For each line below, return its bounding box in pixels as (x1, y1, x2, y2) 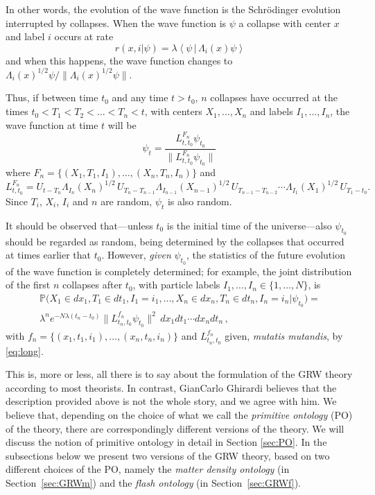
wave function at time (6, 117, 98, 132)
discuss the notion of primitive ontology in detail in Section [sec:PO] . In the (6, 435, 327, 449)
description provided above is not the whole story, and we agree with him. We (6, 394, 337, 408)
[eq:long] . (6, 343, 44, 358)
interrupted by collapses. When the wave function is (6, 15, 227, 30)
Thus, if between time (6, 90, 98, 105)
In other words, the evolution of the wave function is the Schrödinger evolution (6, 2, 341, 16)
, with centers (144, 104, 202, 119)
